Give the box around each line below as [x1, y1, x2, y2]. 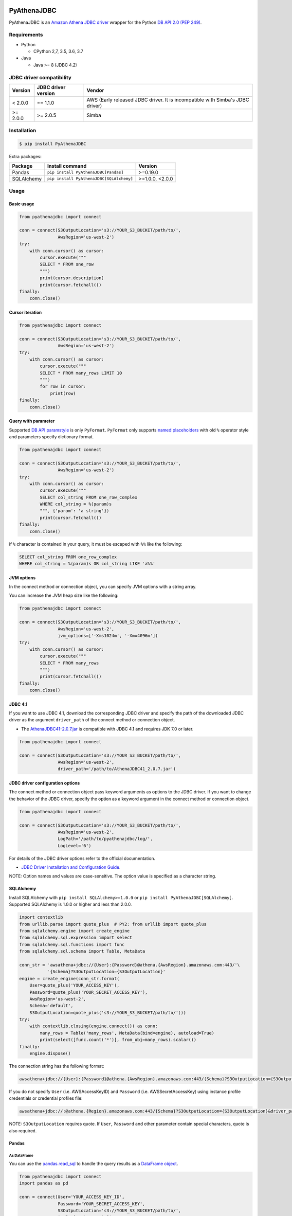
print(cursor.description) [39, 275, 104, 281]
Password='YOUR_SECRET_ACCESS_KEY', [57, 1201, 146, 1206]
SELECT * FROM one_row [39, 262, 94, 267]
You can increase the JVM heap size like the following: [9, 592, 119, 598]
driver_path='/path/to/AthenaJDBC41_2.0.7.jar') [57, 766, 176, 772]
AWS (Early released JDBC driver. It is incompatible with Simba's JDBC [87, 96, 250, 103]
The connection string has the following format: [9, 1063, 105, 1069]
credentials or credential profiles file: [9, 1095, 83, 1101]
